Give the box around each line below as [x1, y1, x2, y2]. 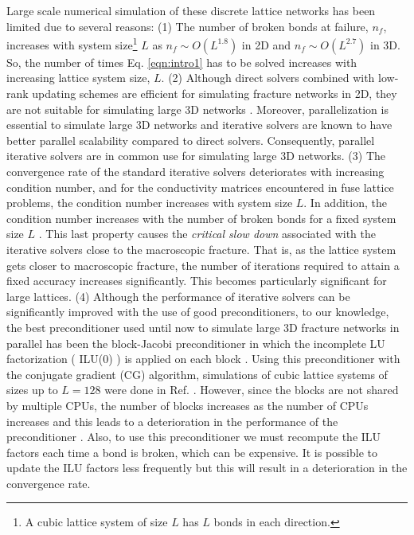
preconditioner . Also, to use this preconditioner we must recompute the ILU [6, 428, 381, 445]
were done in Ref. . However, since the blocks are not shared [104, 381, 399, 398]
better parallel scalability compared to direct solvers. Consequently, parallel [6, 131, 375, 148]
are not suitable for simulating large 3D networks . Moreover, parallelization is [6, 100, 389, 117]
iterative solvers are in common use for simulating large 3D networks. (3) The [6, 147, 385, 164]
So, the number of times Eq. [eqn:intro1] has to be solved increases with [6, 53, 357, 70]
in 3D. [370, 36, 400, 53]
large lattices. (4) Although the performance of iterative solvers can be [6, 287, 350, 304]
